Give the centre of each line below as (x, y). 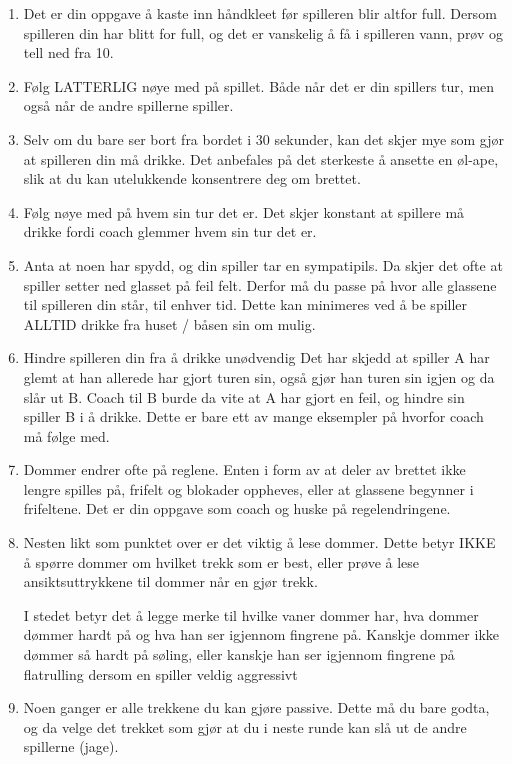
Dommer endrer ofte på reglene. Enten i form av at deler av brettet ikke (244, 469)
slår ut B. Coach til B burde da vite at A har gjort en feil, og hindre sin (244, 396)
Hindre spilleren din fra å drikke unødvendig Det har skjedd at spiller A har (256, 357)
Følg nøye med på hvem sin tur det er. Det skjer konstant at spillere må (244, 211)
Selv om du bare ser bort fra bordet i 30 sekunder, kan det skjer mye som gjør (263, 138)
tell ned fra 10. (68, 52)
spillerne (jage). (71, 746)
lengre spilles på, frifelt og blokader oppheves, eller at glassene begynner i (248, 488)
